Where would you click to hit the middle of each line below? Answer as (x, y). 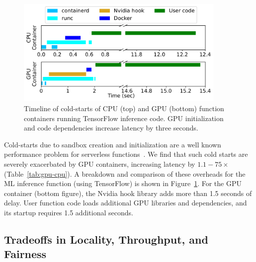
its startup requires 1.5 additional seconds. (69, 212)
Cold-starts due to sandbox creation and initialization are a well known (113, 144)
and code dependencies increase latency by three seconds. (111, 128)
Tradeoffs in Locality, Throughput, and (106, 239)
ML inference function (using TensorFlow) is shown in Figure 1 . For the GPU (123, 183)
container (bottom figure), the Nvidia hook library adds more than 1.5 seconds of (128, 193)
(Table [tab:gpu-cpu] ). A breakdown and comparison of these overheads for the (125, 173)
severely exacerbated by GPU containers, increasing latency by (100, 164)
